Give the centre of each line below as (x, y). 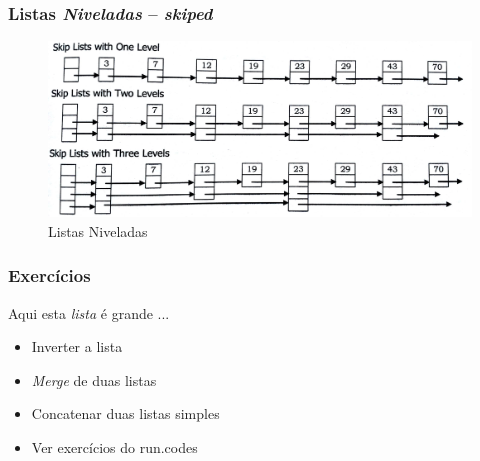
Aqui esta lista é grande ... (89, 312)
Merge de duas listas (94, 379)
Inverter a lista (77, 346)
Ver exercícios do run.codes (114, 446)
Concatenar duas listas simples (125, 413)
